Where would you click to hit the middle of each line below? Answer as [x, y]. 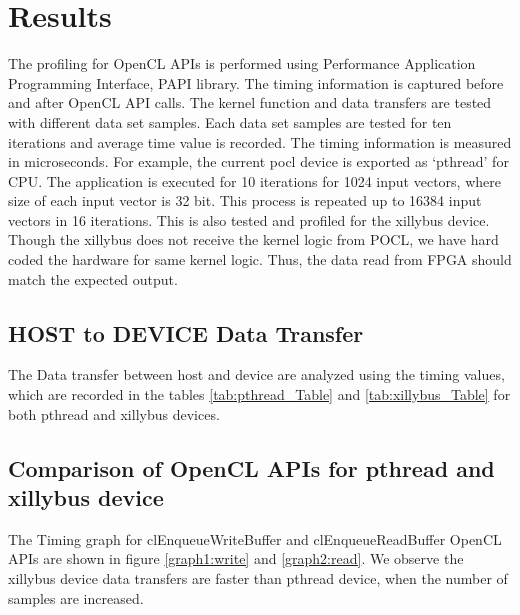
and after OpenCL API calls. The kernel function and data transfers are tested [250, 102]
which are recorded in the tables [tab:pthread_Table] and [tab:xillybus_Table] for [259, 394]
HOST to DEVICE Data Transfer [186, 332]
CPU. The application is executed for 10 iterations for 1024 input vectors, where [254, 180]
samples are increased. [76, 597]
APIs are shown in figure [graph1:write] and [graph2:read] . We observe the [236, 558]
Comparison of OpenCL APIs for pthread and [251, 467]
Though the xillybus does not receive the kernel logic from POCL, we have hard [253, 239]
